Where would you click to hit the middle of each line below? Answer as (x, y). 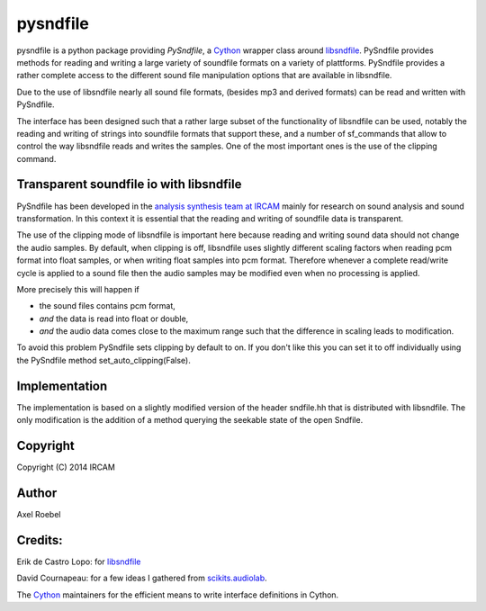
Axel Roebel (39, 514)
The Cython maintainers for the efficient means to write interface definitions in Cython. (178, 595)
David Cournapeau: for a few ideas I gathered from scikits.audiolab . (142, 578)
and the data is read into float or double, (114, 319)
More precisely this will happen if (78, 289)
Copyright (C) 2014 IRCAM (66, 467)
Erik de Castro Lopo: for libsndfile (79, 562)
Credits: (40, 540)
